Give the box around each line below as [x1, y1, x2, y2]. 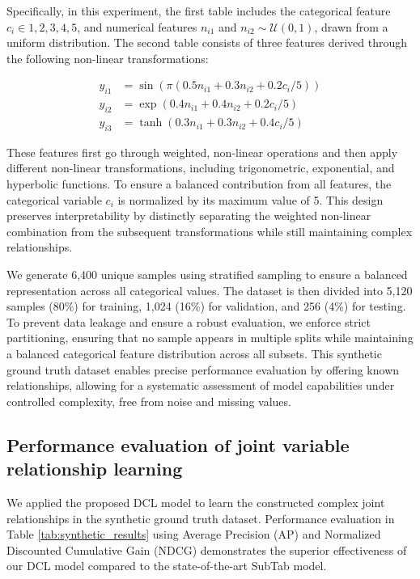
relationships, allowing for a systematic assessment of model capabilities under [6, 377, 395, 394]
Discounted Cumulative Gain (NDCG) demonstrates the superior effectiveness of [6, 541, 407, 558]
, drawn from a [314, 18, 388, 35]
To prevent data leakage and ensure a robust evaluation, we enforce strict [6, 313, 371, 330]
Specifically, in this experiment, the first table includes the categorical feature [6, 2, 391, 19]
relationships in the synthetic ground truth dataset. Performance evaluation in [6, 509, 395, 526]
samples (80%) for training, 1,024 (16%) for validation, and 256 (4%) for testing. [6, 298, 406, 315]
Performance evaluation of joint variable [6, 432, 350, 457]
